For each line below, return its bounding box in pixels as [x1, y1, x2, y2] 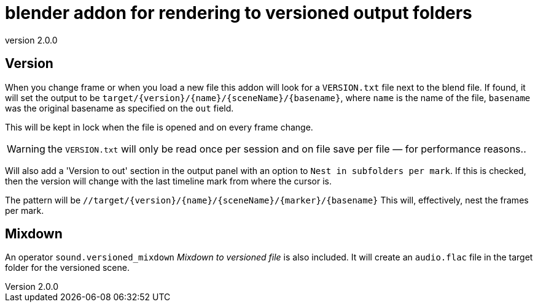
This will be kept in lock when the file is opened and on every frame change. [5, 121, 313, 132]
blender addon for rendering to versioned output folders [5, 2, 472, 23]
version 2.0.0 [5, 34, 58, 45]
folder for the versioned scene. [5, 262, 130, 273]
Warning [7, 142, 45, 155]
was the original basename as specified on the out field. [5, 102, 234, 113]
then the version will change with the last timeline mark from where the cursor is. [5, 175, 332, 186]
